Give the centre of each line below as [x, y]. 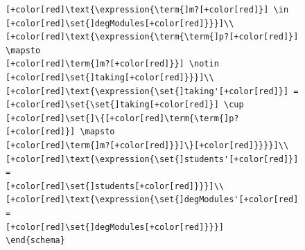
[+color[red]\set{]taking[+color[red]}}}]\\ [110, 77]
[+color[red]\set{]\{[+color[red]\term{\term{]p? [122, 118]
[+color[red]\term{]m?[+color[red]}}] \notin [112, 64]
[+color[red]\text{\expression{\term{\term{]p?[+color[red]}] [152, 37]
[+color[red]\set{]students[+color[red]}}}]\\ [115, 186]
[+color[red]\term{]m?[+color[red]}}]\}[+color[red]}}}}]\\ [147, 145]
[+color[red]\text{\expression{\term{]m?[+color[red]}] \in [147, 10]
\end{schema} [35, 241]
